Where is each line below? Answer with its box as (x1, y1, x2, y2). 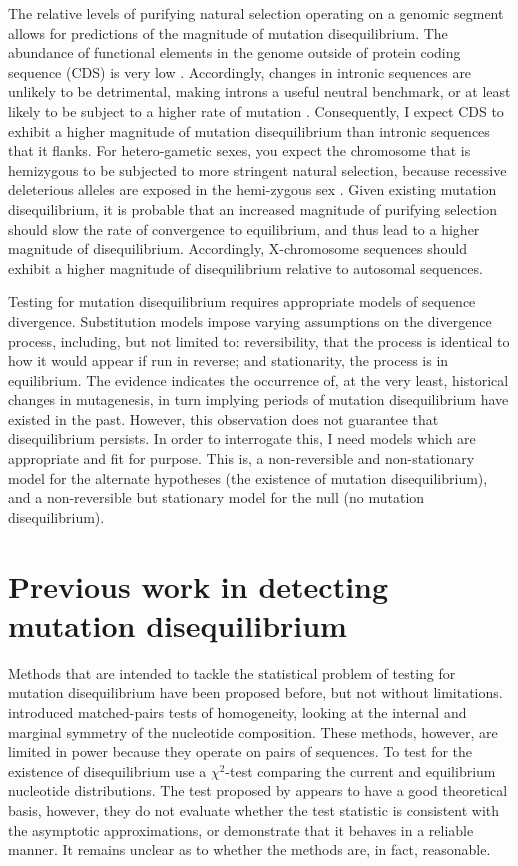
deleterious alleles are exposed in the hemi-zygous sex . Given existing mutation (8, 179, 497, 200)
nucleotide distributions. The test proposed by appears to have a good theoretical (8, 780, 508, 801)
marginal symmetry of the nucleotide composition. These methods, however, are (8, 721, 498, 742)
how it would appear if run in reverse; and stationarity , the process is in (8, 350, 449, 371)
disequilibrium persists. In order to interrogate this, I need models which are (8, 428, 476, 449)
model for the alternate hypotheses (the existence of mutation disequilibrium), (8, 467, 488, 488)
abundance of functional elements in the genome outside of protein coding (8, 42, 461, 63)
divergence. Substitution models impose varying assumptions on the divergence (8, 310, 492, 331)
